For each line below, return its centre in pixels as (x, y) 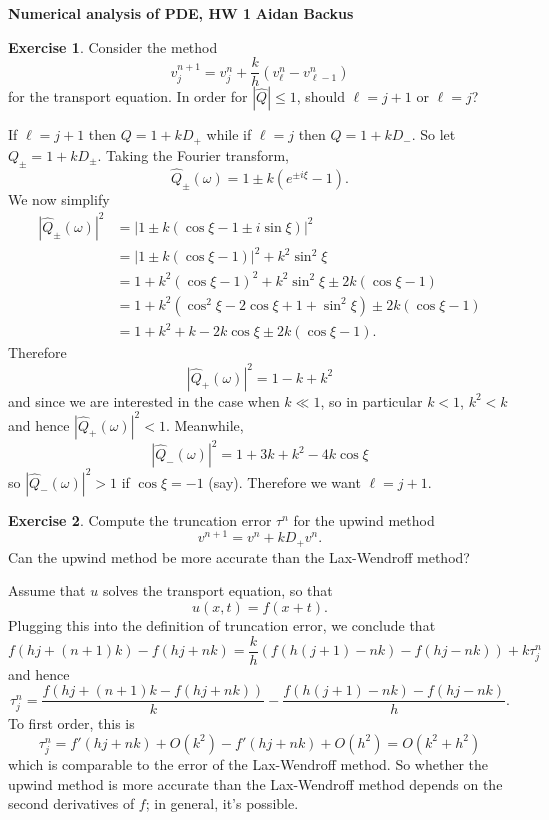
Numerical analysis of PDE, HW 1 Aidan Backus (181, 13)
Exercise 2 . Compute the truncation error (140, 519)
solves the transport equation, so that (217, 590)
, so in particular (371, 400)
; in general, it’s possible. (222, 803)
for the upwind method (364, 519)
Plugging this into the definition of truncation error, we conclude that (222, 624)
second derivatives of (71, 803)
